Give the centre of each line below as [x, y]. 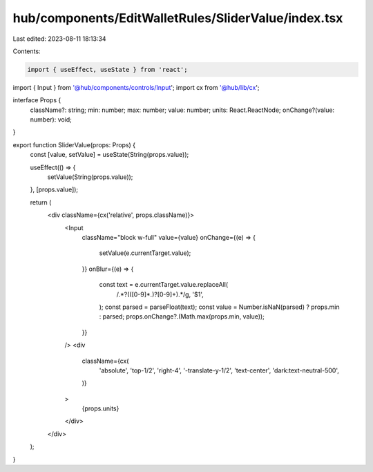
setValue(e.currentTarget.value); [145, 253]
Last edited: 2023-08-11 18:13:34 [59, 39]
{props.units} [101, 408]
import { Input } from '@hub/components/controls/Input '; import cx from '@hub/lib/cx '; [136, 87]
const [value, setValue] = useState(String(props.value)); [109, 155]
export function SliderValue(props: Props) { [74, 144]
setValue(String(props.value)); [90, 177]
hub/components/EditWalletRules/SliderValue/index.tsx [178, 18]
